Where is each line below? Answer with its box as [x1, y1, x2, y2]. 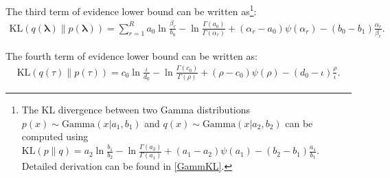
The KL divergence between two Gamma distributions [21, 102, 251, 117]
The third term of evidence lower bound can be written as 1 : [5, 2, 257, 18]
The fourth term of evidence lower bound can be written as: [5, 48, 257, 63]
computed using [21, 129, 89, 144]
